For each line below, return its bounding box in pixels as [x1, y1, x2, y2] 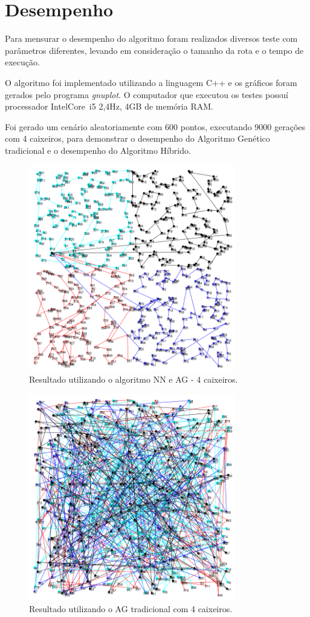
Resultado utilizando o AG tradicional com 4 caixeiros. [29, 602, 233, 615]
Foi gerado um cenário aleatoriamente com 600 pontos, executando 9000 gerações [5, 120, 306, 133]
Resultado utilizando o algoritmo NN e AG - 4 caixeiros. [29, 373, 238, 386]
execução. [5, 56, 40, 68]
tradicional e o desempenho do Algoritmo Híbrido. [5, 144, 191, 156]
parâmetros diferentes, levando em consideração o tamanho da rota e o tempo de [5, 44, 304, 56]
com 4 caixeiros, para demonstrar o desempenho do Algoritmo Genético [5, 132, 270, 145]
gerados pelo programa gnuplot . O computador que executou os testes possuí [5, 88, 288, 101]
